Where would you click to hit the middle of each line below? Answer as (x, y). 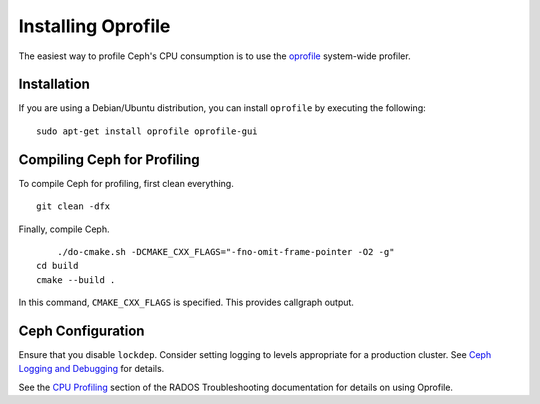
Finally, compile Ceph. (64, 229)
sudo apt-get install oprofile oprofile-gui (147, 131)
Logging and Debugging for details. (91, 369)
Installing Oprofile (94, 26)
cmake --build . (76, 279)
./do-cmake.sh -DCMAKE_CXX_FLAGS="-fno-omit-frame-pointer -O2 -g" (225, 251)
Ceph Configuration (81, 330)
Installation (54, 84)
